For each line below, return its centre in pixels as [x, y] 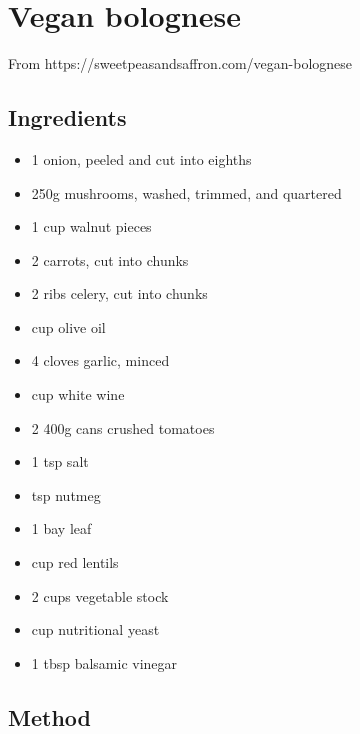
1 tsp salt [60, 461]
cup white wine [78, 394]
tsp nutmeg [66, 494]
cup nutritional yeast [95, 629]
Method [49, 716]
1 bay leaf [61, 528]
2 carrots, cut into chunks [110, 259]
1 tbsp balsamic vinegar [104, 662]
